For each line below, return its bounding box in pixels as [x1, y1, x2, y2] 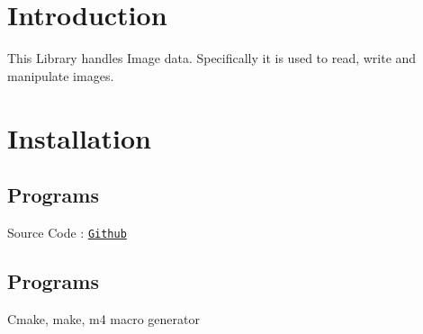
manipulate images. [7, 66, 114, 85]
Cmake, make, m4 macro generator [7, 309, 200, 328]
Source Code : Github [7, 222, 127, 241]
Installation [7, 119, 151, 156]
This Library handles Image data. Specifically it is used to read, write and [7, 49, 417, 68]
